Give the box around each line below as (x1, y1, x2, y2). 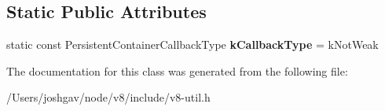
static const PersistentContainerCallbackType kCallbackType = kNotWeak (6, 36, 379, 53)
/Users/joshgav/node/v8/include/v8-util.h (6, 89, 211, 105)
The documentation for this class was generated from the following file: (6, 62, 348, 79)
